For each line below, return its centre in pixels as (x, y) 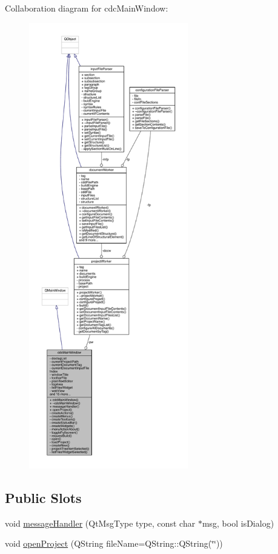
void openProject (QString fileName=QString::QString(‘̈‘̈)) (114, 543)
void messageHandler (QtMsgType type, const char (100, 523)
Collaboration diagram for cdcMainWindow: (87, 8)
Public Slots (43, 497)
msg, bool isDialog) (238, 523)
